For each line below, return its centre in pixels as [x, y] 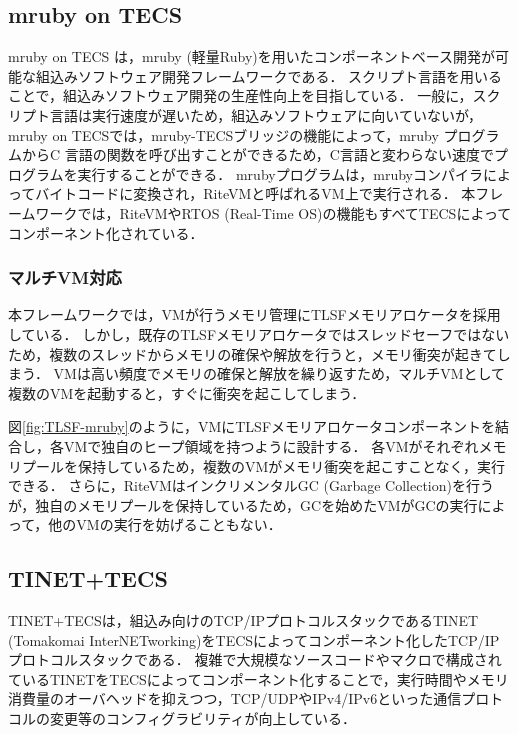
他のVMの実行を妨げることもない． [165, 524]
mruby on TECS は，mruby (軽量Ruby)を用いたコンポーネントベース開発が [252, 56]
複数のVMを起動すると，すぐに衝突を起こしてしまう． [187, 392]
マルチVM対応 [65, 277]
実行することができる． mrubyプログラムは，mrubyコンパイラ [280, 173]
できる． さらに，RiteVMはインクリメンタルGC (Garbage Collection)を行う [251, 485]
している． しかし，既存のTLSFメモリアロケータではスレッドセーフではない [259, 333]
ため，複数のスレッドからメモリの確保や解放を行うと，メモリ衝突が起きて [252, 353]
